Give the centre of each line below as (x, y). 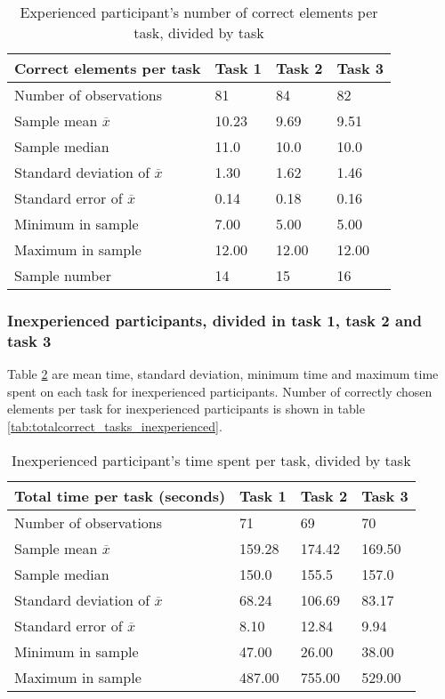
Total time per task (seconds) (120, 495)
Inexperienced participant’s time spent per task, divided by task (211, 460)
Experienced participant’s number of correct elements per (199, 12)
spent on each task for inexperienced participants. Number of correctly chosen (220, 391)
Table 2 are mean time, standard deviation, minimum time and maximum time (223, 374)
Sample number (63, 275)
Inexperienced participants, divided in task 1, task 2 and (215, 320)
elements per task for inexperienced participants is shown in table (186, 409)
